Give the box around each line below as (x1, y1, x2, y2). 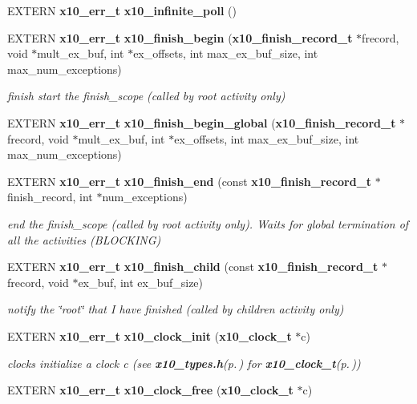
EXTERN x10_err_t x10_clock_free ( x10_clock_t (7, 382, 294, 398)
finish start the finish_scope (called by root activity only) (7, 87, 285, 104)
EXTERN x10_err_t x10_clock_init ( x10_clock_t (7, 327, 292, 344)
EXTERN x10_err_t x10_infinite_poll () (7, 2, 237, 18)
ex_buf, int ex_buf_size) (78, 273, 204, 290)
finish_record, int (7, 188, 93, 205)
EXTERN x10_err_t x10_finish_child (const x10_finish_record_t (7, 258, 379, 275)
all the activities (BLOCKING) (7, 231, 161, 248)
